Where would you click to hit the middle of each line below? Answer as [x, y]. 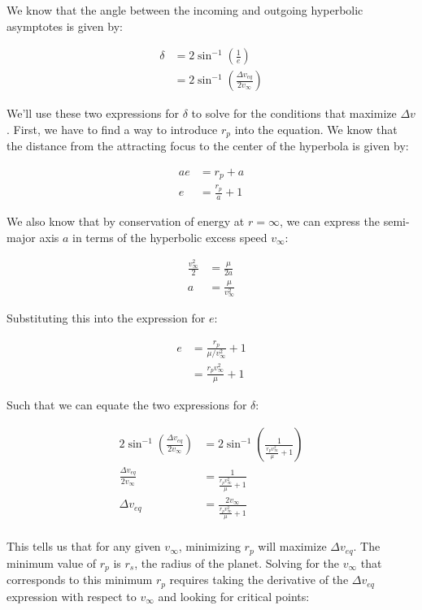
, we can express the [329, 221]
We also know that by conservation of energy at [126, 221]
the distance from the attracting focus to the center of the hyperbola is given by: [208, 146]
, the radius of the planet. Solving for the [237, 562]
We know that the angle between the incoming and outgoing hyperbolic [185, 10]
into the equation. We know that [316, 129]
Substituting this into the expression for [106, 318]
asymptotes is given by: [65, 26]
